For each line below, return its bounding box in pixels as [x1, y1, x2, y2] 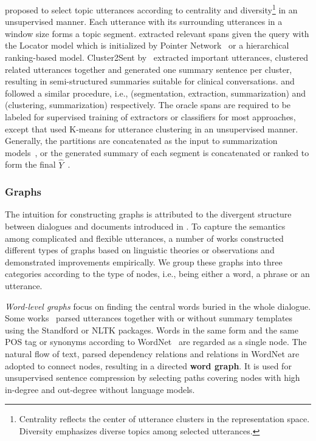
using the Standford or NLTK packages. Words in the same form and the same [5, 323, 298, 336]
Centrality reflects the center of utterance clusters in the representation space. [19, 412, 310, 425]
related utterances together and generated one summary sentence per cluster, [5, 63, 292, 75]
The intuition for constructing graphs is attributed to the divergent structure [5, 208, 292, 220]
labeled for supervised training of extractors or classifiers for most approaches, [5, 111, 296, 123]
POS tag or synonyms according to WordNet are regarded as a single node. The [5, 335, 307, 348]
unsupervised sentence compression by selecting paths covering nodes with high [5, 371, 300, 384]
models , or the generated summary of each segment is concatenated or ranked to [5, 146, 309, 159]
